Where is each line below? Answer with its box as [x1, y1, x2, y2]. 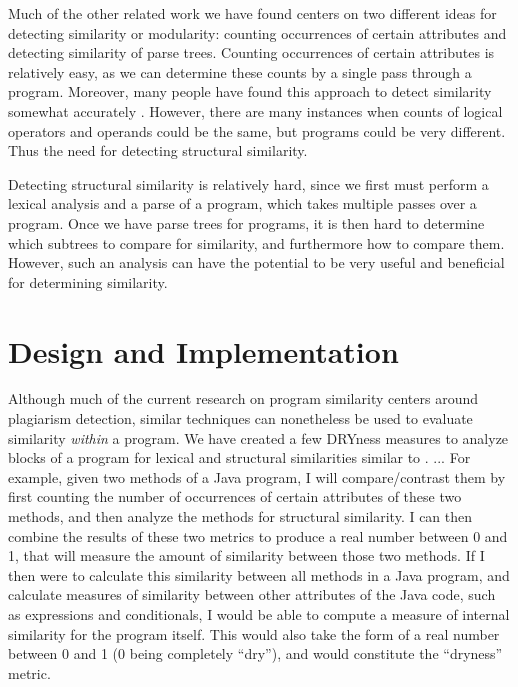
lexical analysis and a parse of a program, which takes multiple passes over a [8, 193, 477, 214]
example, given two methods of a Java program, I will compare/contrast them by [8, 466, 506, 487]
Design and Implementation [8, 330, 399, 371]
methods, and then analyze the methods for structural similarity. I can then [8, 506, 473, 526]
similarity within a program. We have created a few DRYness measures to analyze [8, 427, 509, 448]
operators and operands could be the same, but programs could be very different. [8, 120, 506, 141]
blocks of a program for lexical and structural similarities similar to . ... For [8, 447, 471, 468]
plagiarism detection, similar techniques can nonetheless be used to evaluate [8, 408, 473, 429]
